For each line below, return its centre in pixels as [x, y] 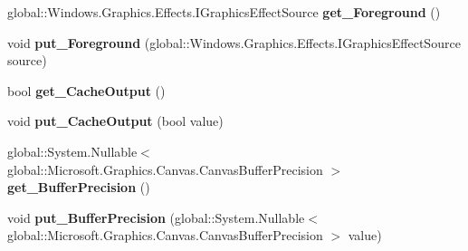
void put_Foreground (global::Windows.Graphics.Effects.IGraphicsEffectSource [234, 42]
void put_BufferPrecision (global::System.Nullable [156, 217]
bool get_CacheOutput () [86, 90]
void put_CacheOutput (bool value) [115, 121]
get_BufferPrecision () [79, 187]
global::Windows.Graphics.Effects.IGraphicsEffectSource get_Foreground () [224, 12]
